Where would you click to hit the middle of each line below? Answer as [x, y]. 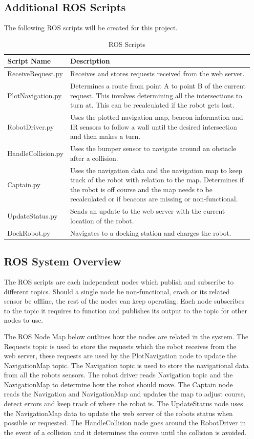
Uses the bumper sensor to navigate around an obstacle [153, 148]
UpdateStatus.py [32, 216]
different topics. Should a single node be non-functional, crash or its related [117, 291]
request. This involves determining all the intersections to [156, 95]
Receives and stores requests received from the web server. [157, 74]
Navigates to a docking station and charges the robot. [151, 232]
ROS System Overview [63, 261]
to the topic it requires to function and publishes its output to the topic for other [126, 310]
